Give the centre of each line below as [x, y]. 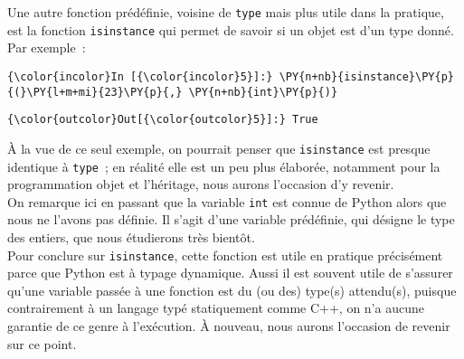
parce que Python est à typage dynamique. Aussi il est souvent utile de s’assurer [230, 273]
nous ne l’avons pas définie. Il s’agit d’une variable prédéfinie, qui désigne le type [231, 219]
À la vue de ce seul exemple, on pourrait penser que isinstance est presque [219, 148]
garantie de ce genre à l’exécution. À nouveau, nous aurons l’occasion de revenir [229, 326]
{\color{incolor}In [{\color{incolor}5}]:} [140, 76]
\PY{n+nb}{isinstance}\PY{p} [366, 76]
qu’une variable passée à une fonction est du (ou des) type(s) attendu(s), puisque [232, 290]
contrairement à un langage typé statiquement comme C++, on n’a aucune [216, 308]
